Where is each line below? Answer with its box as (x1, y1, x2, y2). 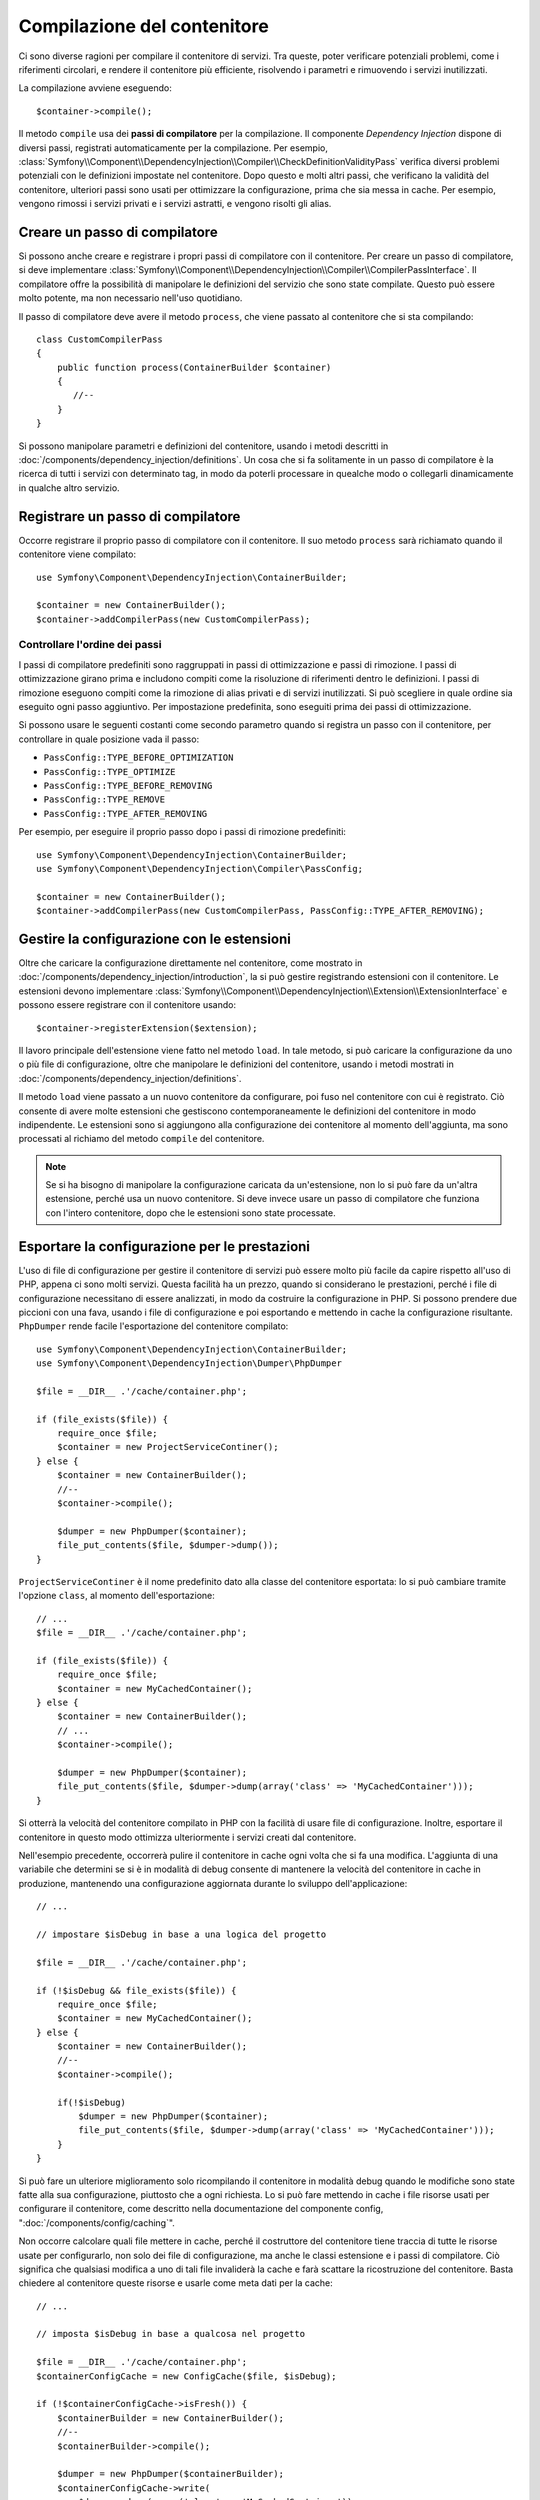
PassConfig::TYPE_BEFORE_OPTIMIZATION (43, 752, 234, 764)
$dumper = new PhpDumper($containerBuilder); (56, 2468, 285, 2480)
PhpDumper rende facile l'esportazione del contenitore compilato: (18, 1320, 289, 1332)
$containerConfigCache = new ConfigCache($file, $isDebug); (36, 2370, 337, 2382)
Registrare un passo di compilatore (18, 508, 241, 525)
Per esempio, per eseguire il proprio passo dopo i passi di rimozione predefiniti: (18, 826, 347, 838)
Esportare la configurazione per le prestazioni (18, 1238, 310, 1255)
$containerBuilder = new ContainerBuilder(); (56, 2412, 285, 2424)
